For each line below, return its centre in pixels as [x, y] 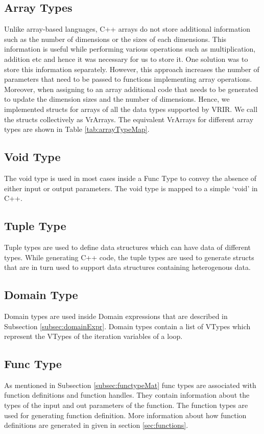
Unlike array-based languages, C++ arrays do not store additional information [127, 29]
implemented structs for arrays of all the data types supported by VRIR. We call [131, 109]
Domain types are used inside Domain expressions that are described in [116, 316]
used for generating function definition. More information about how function [125, 415]
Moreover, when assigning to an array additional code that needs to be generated [131, 89]
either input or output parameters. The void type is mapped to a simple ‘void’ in [131, 188]
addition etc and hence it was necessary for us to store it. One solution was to [126, 59]
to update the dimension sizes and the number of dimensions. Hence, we [117, 99]
